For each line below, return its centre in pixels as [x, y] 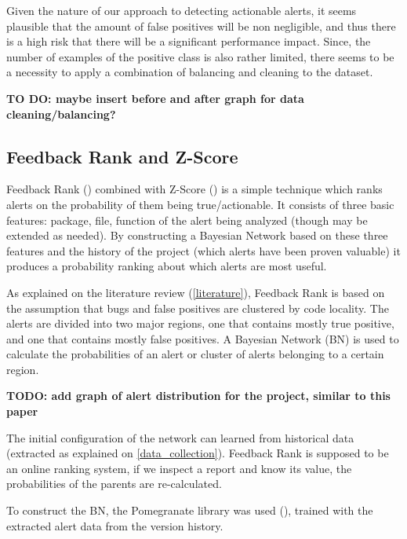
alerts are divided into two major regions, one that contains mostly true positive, [200, 323]
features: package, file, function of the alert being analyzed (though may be [187, 220]
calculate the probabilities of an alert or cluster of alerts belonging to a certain [195, 354]
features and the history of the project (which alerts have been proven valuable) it [203, 250]
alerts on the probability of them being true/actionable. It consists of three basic [200, 204]
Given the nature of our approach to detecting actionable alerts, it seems [182, 10]
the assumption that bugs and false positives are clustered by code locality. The [198, 308]
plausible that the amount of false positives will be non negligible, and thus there [201, 26]
